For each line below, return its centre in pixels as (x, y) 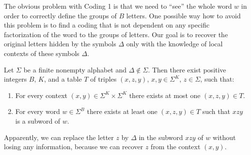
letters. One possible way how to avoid (183, 15)
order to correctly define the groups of (60, 15)
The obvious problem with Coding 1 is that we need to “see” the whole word (118, 6)
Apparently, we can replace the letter (59, 137)
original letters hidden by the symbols (60, 44)
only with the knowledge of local (174, 44)
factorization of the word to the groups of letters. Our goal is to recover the (116, 34)
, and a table (63, 79)
